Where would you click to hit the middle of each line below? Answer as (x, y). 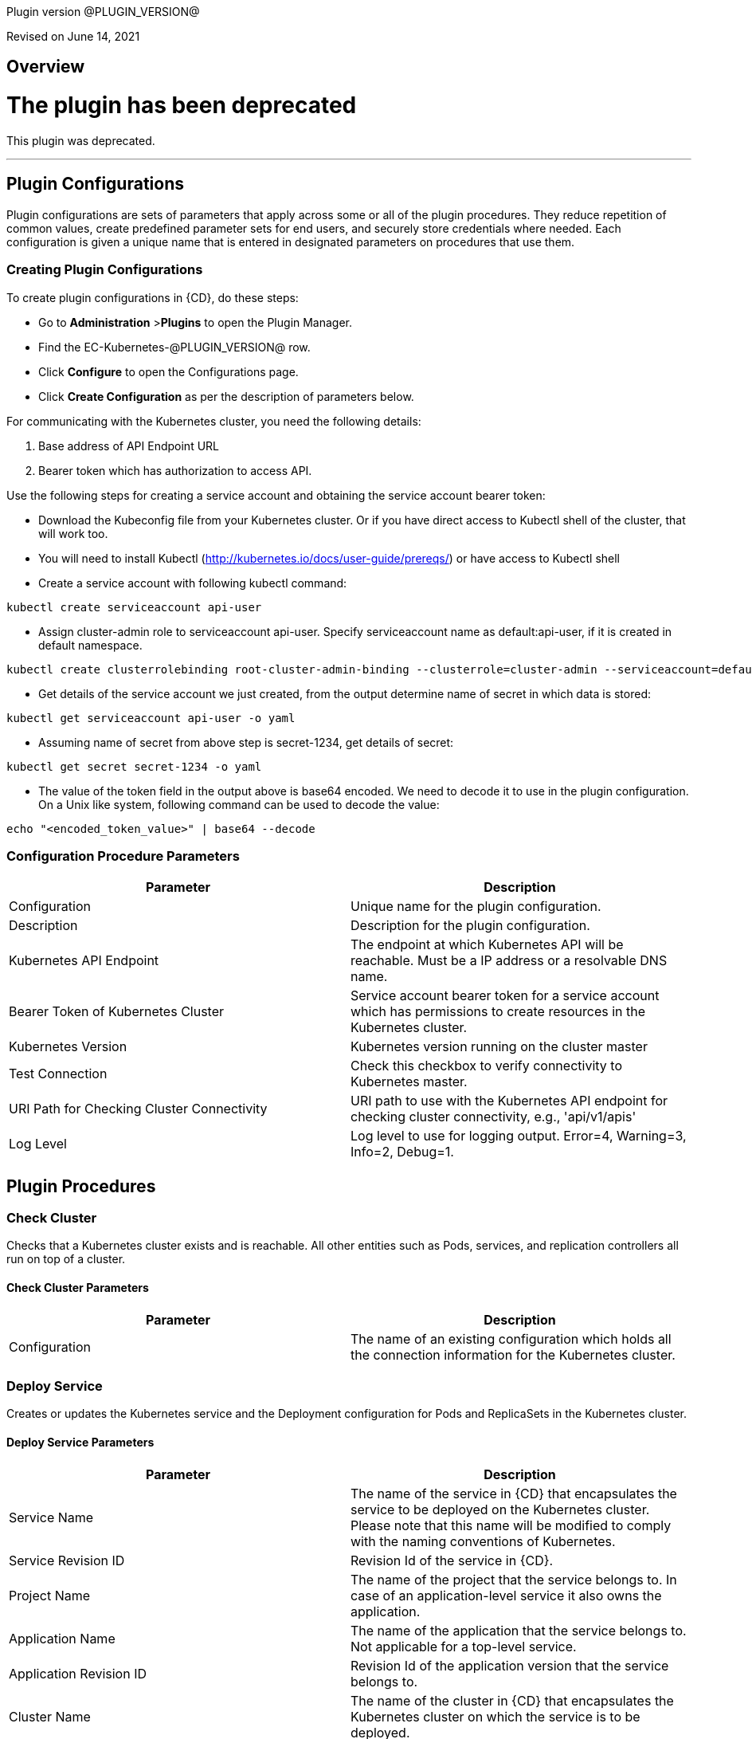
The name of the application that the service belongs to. (519, 1630)
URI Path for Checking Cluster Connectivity (138, 1109)
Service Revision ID (67, 1560)
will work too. (73, 533)
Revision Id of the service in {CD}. (452, 1560)
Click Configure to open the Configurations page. (168, 371)
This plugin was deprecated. (81, 140)
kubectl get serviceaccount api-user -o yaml (151, 718)
